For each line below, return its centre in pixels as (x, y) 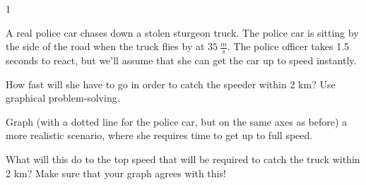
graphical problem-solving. (63, 98)
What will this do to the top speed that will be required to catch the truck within (183, 159)
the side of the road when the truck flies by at (105, 46)
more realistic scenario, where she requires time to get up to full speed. (159, 135)
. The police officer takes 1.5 (288, 46)
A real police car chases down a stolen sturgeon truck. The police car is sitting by (182, 32)
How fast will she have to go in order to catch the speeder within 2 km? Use (171, 84)
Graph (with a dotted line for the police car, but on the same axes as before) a (177, 121)
